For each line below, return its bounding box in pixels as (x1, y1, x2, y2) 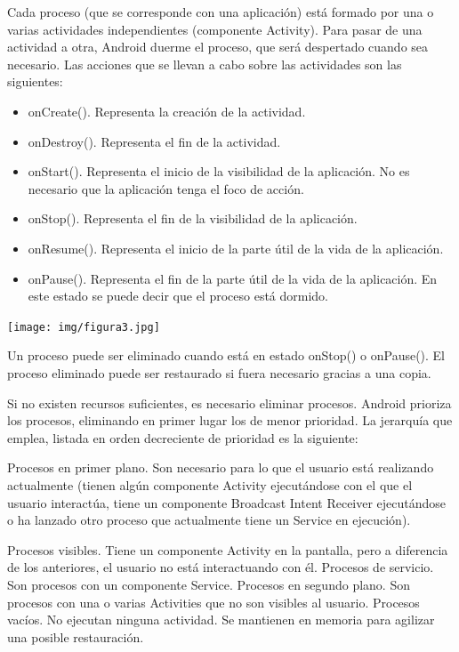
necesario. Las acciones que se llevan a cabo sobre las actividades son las (7, 54, 402, 73)
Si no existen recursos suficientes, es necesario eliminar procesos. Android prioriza (7, 393, 452, 412)
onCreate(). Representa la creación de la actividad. (28, 101, 306, 120)
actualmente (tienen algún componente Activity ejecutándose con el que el (7, 475, 413, 494)
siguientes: (7, 72, 63, 91)
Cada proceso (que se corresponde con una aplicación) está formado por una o (7, 3, 434, 20)
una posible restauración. (7, 627, 144, 646)
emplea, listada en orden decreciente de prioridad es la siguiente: (7, 428, 358, 447)
